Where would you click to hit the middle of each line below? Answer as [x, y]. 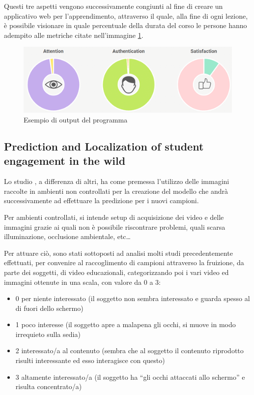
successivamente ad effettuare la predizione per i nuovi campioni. [101, 200]
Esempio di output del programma [76, 119]
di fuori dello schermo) [49, 308]
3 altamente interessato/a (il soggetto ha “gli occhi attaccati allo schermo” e [130, 377]
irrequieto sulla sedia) [48, 334]
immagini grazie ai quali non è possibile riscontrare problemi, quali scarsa [115, 227]
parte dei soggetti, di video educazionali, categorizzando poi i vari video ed [116, 272]
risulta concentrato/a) [49, 386]
